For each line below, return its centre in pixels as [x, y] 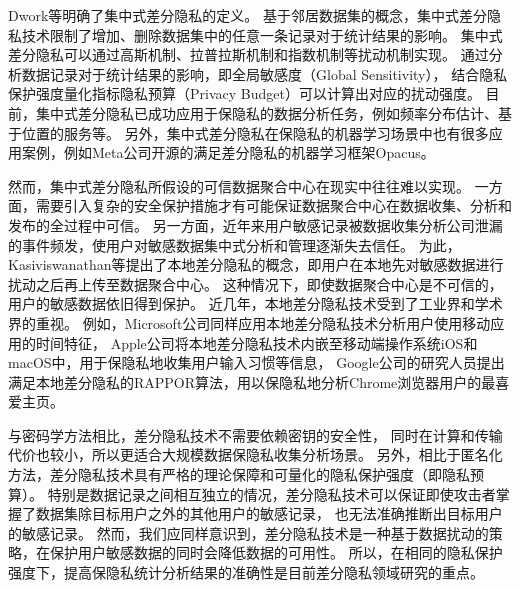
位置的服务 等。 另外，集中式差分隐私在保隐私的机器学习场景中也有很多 [255, 132]
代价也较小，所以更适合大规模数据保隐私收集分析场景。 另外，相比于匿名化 [255, 454]
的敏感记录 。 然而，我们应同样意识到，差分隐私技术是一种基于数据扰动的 [248, 532]
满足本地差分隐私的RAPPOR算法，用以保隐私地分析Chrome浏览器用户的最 [252, 381]
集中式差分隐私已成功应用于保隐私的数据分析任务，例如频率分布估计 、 [266, 112]
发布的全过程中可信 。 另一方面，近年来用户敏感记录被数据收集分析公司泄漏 [255, 224]
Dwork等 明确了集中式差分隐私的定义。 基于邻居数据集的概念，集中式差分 [247, 15]
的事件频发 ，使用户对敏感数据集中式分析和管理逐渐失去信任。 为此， [234, 244]
